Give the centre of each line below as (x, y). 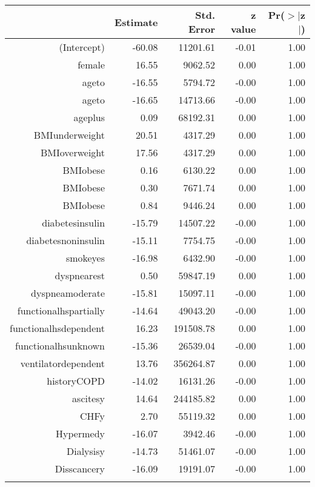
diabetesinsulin (74, 223)
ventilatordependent (63, 363)
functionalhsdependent (58, 328)
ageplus (89, 117)
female (91, 65)
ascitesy (89, 398)
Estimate (136, 22)
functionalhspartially (61, 310)
